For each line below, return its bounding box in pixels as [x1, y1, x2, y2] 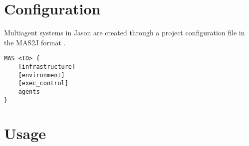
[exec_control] [18, 80, 68, 87]
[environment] [18, 71, 65, 79]
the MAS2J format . [4, 37, 66, 47]
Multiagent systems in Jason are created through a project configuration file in [4, 27, 245, 38]
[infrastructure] [18, 63, 76, 70]
